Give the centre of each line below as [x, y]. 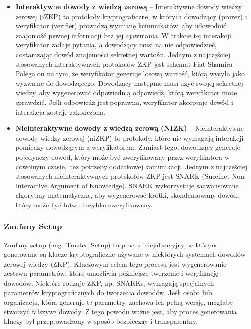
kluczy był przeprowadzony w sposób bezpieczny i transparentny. [101, 321]
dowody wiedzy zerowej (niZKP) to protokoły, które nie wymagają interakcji [129, 137]
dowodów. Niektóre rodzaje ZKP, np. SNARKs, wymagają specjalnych [109, 283]
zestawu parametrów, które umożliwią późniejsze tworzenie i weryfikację [111, 273]
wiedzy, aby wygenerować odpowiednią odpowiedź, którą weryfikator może [126, 93]
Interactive [31, 185]
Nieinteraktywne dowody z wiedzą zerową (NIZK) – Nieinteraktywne [129, 128]
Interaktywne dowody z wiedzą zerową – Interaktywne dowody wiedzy [129, 6]
